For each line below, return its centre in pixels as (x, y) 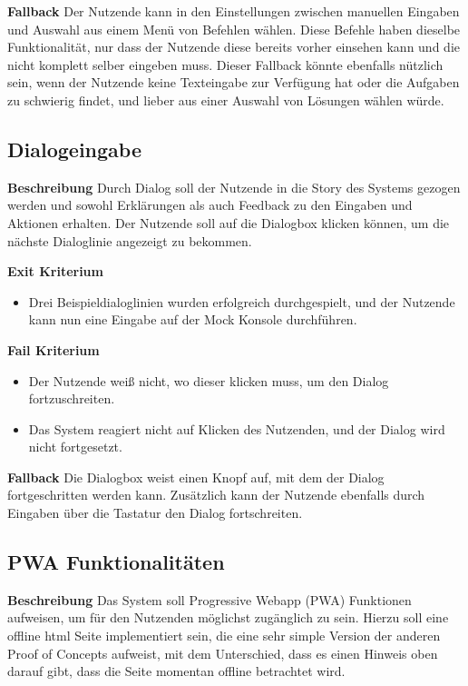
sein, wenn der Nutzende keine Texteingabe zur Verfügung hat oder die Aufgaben (234, 82)
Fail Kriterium (54, 349)
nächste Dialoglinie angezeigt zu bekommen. (130, 240)
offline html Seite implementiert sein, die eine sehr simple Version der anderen (224, 636)
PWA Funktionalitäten (116, 562)
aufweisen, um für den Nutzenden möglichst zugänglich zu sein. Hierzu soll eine (228, 617)
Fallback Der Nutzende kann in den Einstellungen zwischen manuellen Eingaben (234, 11)
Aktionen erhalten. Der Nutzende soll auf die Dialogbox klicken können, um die (229, 222)
